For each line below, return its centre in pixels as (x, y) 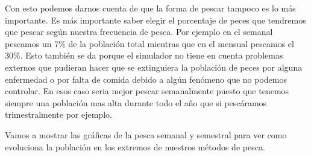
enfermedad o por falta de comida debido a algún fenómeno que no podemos (146, 79)
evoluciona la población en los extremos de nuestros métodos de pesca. (135, 146)
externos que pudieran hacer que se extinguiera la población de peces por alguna (154, 67)
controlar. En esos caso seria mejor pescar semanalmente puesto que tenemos (147, 91)
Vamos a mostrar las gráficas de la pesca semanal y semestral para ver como (146, 134)
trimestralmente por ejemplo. (58, 114)
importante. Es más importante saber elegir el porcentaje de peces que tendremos (155, 20)
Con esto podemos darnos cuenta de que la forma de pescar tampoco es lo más (150, 8)
